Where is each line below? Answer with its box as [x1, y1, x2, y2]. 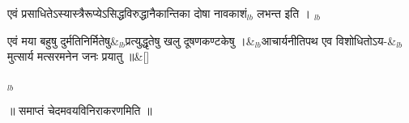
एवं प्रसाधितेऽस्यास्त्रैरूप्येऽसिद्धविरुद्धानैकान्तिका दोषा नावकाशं [7, 5, 247, 21]
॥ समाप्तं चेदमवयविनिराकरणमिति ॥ [7, 102, 152, 119]
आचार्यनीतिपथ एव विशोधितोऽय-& [261, 32, 397, 49]
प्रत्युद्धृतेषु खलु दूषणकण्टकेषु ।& [125, 32, 255, 49]
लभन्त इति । [257, 5, 311, 21]
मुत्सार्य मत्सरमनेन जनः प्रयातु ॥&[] [7, 48, 150, 65]
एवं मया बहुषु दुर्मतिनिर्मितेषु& [7, 32, 119, 49]
